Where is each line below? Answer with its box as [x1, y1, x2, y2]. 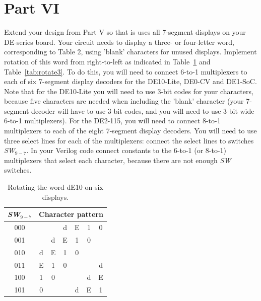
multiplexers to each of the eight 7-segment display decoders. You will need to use [4, 125, 257, 136]
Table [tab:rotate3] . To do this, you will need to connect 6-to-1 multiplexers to [4, 66, 247, 77]
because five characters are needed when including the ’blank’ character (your [4, 96, 244, 106]
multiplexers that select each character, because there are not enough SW [4, 155, 231, 165]
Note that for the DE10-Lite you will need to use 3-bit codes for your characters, [4, 86, 253, 96]
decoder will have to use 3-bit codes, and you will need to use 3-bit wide [31, 105, 254, 116]
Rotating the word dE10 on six [8, 182, 103, 192]
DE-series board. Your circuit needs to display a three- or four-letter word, [4, 36, 234, 47]
